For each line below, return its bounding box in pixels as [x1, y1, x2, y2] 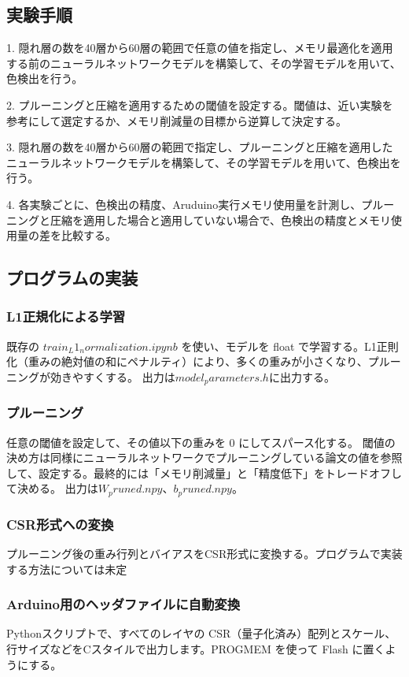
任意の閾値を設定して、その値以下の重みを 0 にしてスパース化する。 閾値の [6, 433, 396, 450]
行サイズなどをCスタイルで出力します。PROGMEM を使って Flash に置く [6, 641, 385, 657]
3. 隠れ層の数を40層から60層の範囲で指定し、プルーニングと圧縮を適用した [6, 139, 393, 155]
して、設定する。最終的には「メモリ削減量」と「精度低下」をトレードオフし [6, 464, 402, 481]
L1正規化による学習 [6, 307, 126, 326]
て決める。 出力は [6, 480, 98, 497]
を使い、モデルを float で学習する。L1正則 [181, 337, 399, 354]
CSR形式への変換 [6, 514, 114, 534]
